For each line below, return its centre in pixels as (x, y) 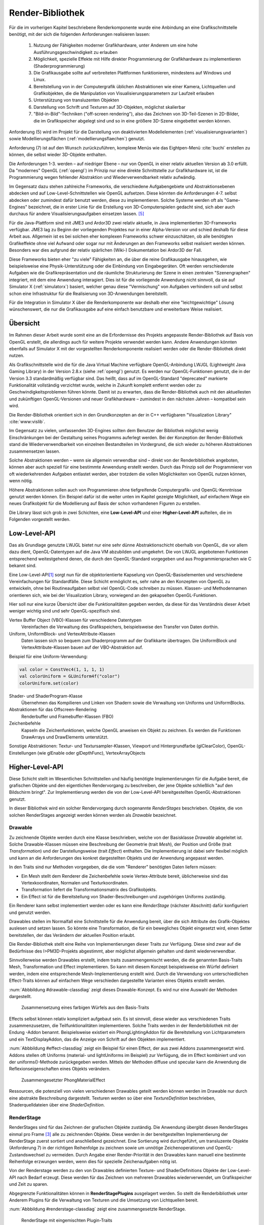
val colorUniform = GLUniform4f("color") (70, 676)
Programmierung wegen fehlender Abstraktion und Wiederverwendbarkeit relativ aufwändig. (102, 177)
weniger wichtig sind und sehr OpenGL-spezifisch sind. (65, 611)
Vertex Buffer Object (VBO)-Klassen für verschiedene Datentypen (75, 620)
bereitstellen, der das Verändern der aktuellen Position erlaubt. (72, 935)
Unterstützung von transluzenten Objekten (76, 100)
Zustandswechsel (27, 1154)
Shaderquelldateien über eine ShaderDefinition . (57, 1104)
